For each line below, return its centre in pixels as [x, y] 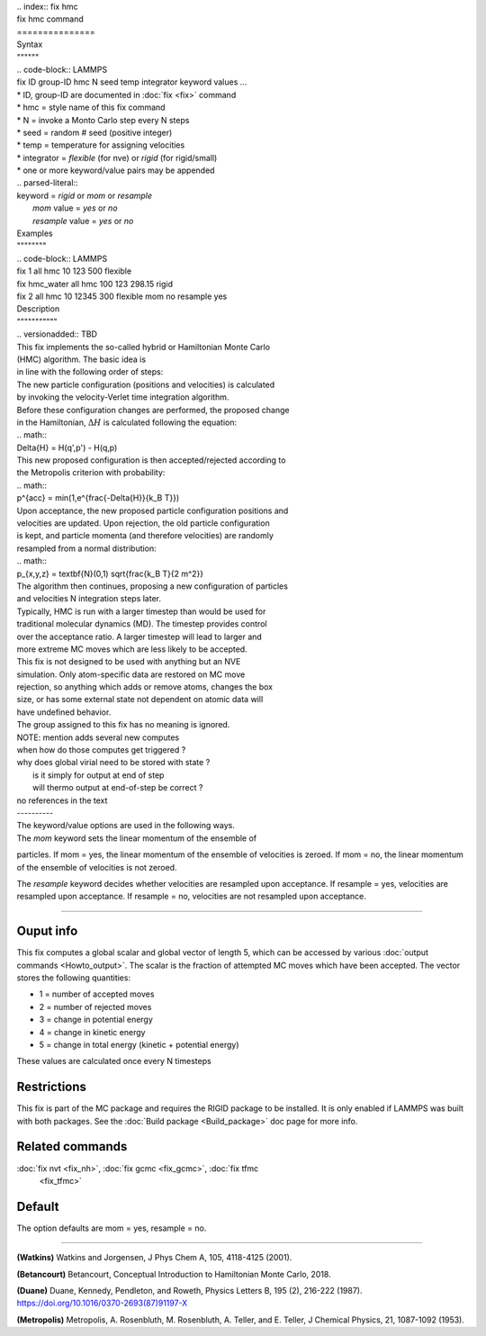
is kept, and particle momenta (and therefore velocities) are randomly [145, 536]
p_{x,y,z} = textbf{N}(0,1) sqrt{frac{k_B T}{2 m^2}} [110, 573]
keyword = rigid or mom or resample [85, 195]
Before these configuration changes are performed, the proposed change [153, 410]
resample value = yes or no [83, 221]
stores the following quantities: [73, 978]
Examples [35, 233]
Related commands [72, 1146]
